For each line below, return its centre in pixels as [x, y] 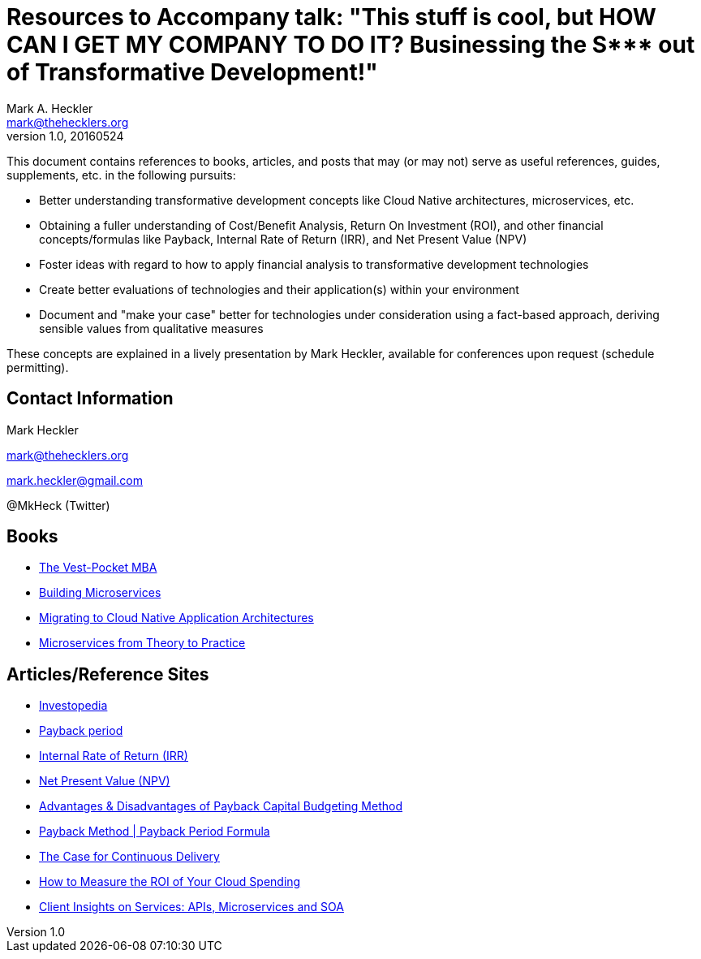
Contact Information [90, 399]
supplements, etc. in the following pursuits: [121, 175]
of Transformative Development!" [192, 72]
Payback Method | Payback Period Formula [155, 832]
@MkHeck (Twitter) [58, 505]
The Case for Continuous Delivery [129, 857]
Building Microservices [100, 593]
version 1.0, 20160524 [65, 136]
